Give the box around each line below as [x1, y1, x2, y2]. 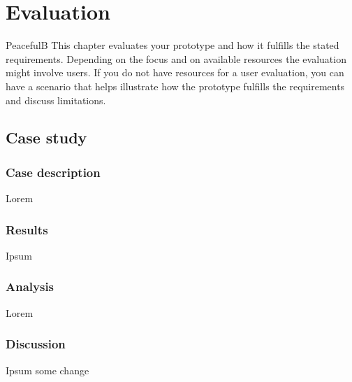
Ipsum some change [6, 362, 89, 377]
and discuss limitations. [6, 92, 106, 107]
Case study [6, 127, 87, 148]
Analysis [6, 278, 54, 295]
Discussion [6, 335, 66, 353]
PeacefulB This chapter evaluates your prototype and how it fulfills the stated [6, 38, 339, 52]
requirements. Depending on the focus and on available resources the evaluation [6, 51, 346, 66]
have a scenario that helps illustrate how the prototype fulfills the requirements [6, 78, 345, 93]
